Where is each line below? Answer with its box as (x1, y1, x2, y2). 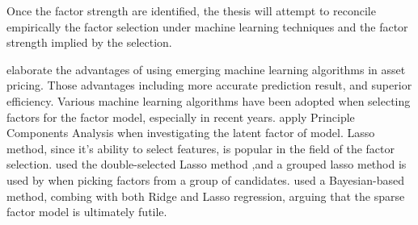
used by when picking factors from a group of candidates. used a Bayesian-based (6, 171, 404, 188)
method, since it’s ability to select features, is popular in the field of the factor (6, 140, 395, 156)
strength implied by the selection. (6, 34, 172, 51)
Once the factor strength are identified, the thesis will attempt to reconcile (6, 2, 376, 19)
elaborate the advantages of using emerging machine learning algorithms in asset (6, 60, 406, 77)
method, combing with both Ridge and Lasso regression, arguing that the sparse (6, 187, 405, 204)
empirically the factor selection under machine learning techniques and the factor (6, 18, 408, 35)
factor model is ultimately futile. (6, 203, 167, 220)
